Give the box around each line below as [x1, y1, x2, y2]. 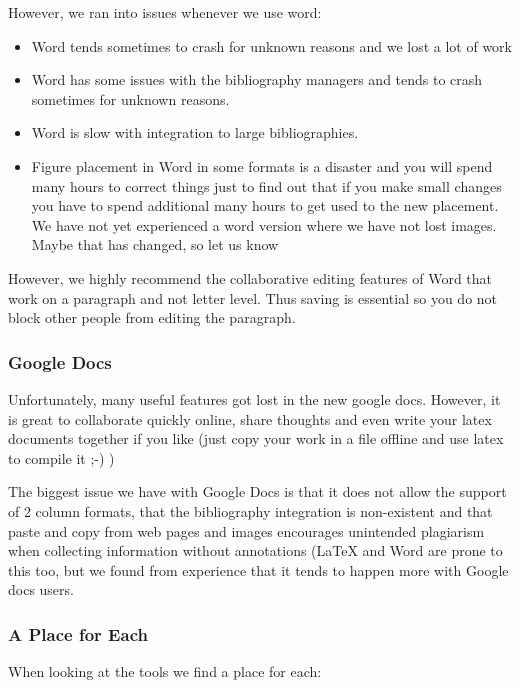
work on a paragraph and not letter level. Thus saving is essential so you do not [8, 287, 498, 308]
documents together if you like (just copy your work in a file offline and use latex [8, 428, 504, 449]
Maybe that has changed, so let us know [31, 234, 279, 255]
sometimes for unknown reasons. [31, 88, 230, 109]
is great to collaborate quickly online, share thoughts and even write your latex [8, 408, 492, 429]
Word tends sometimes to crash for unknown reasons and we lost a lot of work [31, 35, 512, 56]
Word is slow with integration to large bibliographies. [31, 122, 359, 143]
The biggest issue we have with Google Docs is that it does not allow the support [8, 481, 507, 502]
